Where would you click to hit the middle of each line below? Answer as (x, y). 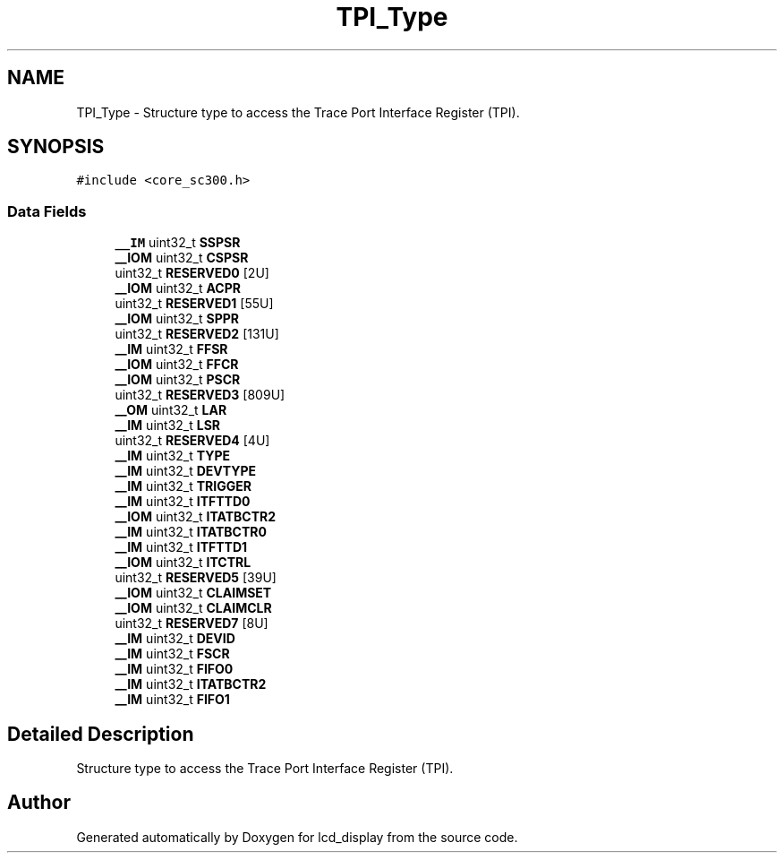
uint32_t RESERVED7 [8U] (192, 623)
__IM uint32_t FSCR (172, 654)
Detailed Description (101, 734)
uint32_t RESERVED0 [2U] (192, 273)
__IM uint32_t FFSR (171, 349)
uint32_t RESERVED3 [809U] (200, 395)
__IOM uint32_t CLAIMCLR (193, 608)
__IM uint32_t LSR (167, 426)
